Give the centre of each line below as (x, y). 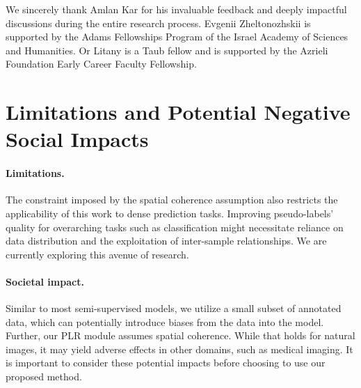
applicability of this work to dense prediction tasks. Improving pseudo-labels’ (170, 213)
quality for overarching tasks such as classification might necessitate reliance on (175, 227)
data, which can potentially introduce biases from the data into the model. (165, 321)
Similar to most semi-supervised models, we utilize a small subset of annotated (174, 308)
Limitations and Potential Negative (178, 112)
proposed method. (44, 377)
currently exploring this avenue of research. (97, 254)
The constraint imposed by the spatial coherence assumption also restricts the (172, 200)
